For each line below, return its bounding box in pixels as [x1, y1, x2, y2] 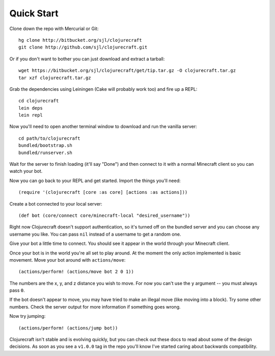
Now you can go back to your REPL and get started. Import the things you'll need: [9, 177, 181, 184]
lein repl [18, 112, 43, 118]
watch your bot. [9, 168, 43, 174]
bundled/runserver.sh [18, 149, 72, 156]
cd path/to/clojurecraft [18, 135, 80, 141]
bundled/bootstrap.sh [18, 143, 72, 148]
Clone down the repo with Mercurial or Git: [9, 26, 99, 32]
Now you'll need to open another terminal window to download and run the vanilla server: [9, 123, 197, 130]
